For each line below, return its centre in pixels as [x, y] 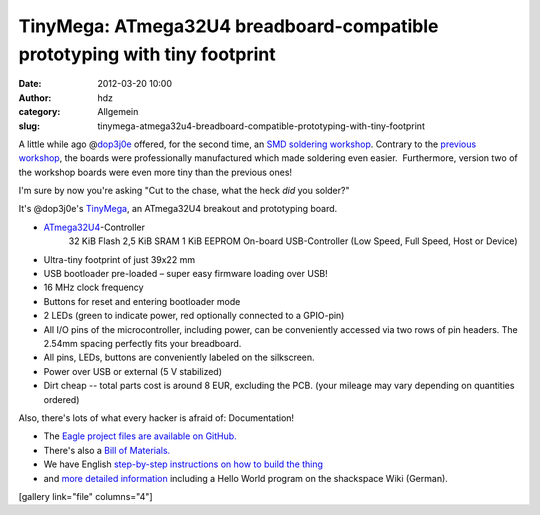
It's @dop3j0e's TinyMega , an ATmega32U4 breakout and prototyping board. [178, 209]
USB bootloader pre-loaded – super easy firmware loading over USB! [186, 274]
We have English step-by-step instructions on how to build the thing [183, 464]
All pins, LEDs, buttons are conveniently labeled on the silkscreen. [179, 357]
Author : [35, 97]
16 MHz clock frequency [93, 287]
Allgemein [118, 112]
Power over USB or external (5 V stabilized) [133, 371]
